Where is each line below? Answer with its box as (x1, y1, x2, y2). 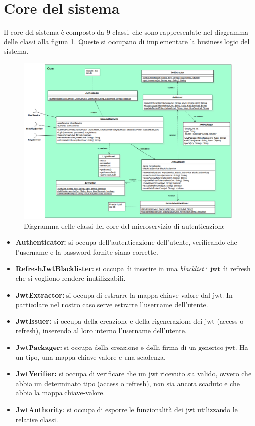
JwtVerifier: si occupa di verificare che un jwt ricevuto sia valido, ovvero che (15, 368, 252, 379)
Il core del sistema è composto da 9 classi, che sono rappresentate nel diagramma (4, 27, 249, 37)
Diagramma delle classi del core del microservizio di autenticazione (24, 220, 225, 231)
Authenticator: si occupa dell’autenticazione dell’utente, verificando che (15, 237, 237, 247)
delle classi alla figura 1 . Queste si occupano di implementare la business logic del (4, 36, 250, 46)
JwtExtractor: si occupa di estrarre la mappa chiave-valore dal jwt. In (15, 289, 233, 300)
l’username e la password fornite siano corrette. (15, 246, 158, 257)
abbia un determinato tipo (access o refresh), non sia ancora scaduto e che (15, 378, 240, 388)
